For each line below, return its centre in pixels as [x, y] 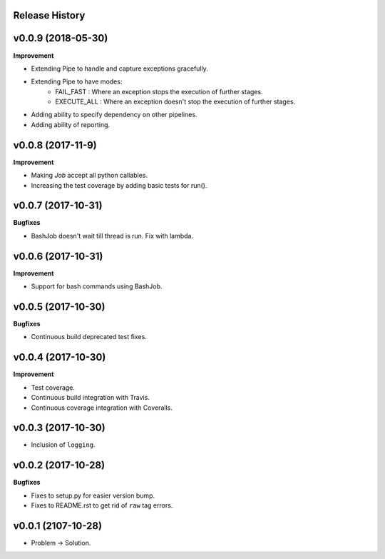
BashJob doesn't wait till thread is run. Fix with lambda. [112, 236]
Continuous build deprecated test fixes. [89, 337]
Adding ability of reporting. [71, 124]
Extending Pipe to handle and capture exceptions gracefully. [119, 69]
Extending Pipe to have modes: [77, 81]
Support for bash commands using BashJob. [97, 286]
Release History [49, 15]
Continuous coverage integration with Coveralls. [102, 408]
